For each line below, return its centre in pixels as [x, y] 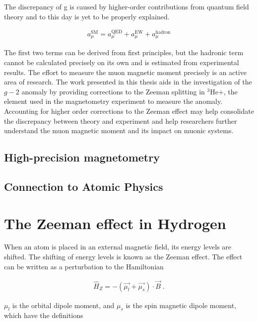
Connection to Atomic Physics [84, 186]
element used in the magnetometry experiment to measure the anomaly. [113, 101]
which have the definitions [44, 315]
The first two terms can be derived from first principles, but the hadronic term [124, 52]
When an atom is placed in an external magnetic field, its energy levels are [118, 247]
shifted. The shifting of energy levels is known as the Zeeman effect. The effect [123, 257]
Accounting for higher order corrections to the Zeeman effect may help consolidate [129, 111]
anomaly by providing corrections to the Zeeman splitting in [113, 91]
